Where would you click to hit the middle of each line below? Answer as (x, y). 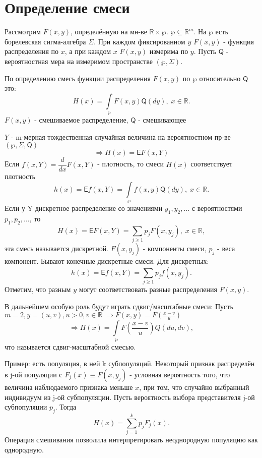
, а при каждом (88, 51)
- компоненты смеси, (175, 248)
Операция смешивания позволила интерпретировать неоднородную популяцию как (131, 440)
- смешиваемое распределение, (81, 120)
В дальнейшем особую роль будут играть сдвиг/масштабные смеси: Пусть (119, 306)
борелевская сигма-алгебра (45, 41)
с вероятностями (217, 208)
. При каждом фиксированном (140, 41)
